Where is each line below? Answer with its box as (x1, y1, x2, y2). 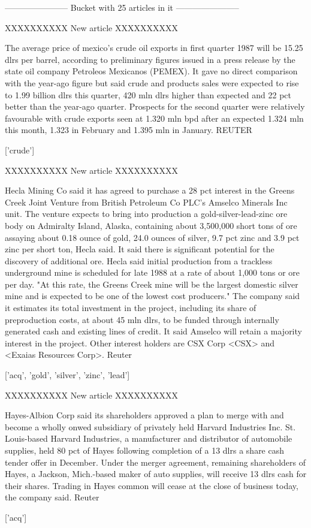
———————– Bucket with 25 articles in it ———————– (5, 1, 239, 13)
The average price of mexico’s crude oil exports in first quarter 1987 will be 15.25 (5, 41, 303, 54)
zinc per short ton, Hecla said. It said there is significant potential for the (5, 243, 274, 255)
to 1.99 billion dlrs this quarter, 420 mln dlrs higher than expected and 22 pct (5, 88, 292, 101)
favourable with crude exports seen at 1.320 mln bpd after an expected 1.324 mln (5, 111, 304, 124)
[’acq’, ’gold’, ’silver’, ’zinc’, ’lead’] (5, 369, 130, 381)
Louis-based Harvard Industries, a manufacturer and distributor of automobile (5, 432, 292, 445)
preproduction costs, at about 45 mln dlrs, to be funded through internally (5, 313, 279, 325)
